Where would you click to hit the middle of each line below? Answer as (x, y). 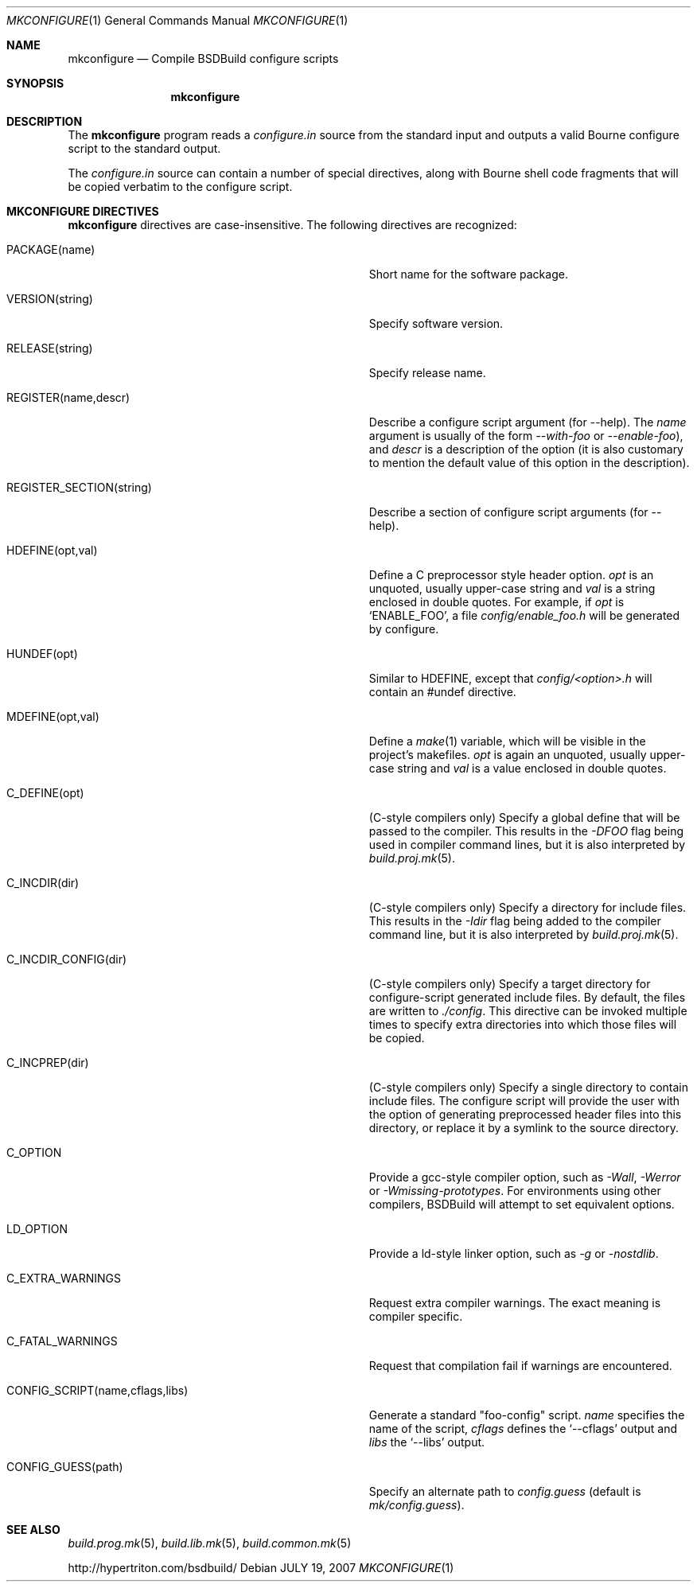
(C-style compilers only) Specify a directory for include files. (528, 907)
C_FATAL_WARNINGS (62, 1341)
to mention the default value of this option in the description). (529, 463)
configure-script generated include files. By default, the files (527, 997)
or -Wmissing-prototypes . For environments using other (515, 1191)
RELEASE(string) (50, 348)
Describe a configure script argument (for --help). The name (528, 422)
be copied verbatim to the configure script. (180, 187)
